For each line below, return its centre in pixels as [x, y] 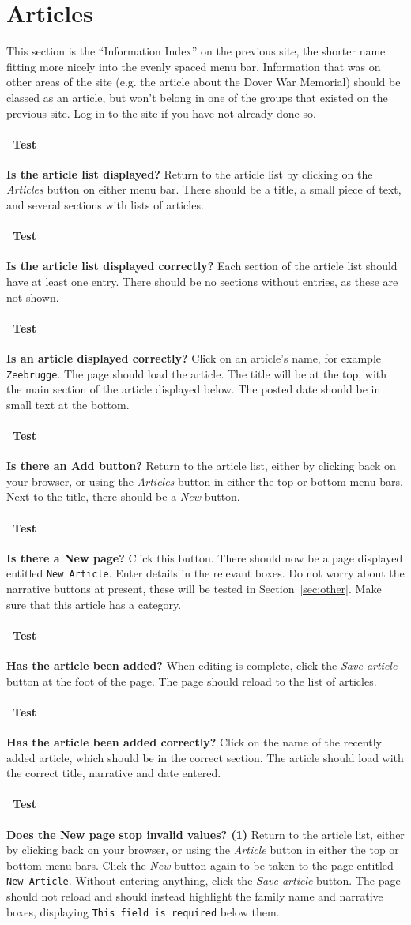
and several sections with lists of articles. [105, 205]
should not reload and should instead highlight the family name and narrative [195, 896]
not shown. [33, 297]
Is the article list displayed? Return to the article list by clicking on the [190, 173]
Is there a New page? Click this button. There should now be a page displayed [205, 557]
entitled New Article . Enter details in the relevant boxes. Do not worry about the [205, 573]
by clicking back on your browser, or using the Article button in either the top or [203, 850]
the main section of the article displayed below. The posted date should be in [194, 389]
